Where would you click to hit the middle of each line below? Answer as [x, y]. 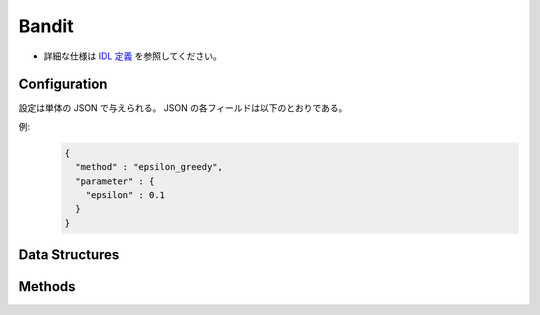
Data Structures [69, 255]
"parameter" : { [115, 181]
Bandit [46, 26]
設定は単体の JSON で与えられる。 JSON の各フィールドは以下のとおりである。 [183, 108]
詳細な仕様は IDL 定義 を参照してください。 [132, 56]
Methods [47, 286]
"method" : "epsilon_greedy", [149, 167]
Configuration [63, 84]
